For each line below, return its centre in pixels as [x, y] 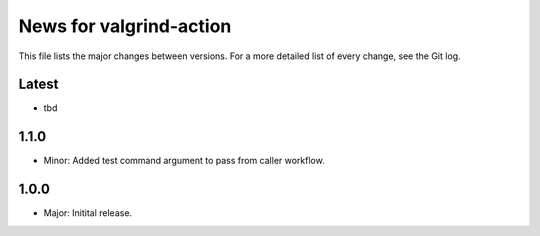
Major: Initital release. [88, 213]
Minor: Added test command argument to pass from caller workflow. [184, 161]
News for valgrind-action [125, 26]
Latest [38, 84]
